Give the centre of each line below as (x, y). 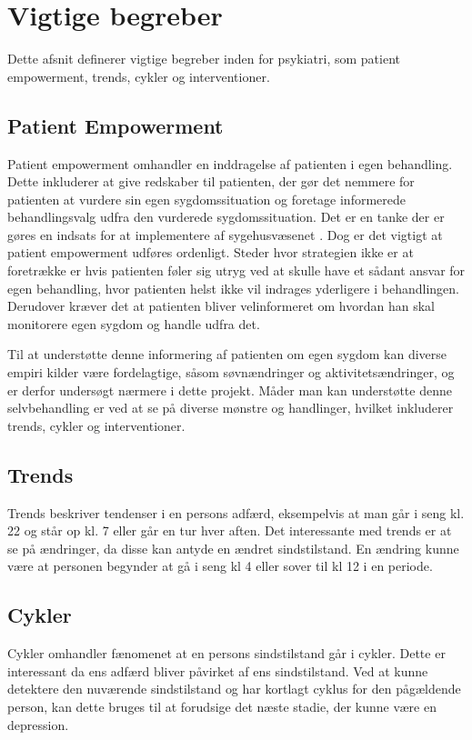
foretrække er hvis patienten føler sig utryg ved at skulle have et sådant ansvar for (236, 270)
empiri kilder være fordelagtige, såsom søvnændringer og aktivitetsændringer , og (231, 372)
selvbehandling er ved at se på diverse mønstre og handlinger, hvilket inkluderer (231, 408)
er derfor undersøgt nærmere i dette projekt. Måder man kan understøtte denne (230, 390)
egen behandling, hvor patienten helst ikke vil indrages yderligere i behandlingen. (233, 288)
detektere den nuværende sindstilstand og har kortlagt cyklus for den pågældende (234, 689)
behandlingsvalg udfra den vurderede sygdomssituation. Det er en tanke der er (226, 217)
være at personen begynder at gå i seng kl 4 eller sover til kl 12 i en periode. (220, 566)
